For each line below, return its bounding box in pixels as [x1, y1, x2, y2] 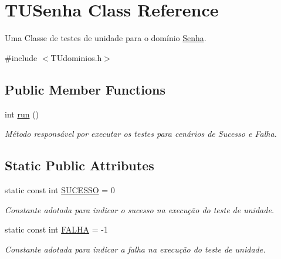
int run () [5, 107, 39, 120]
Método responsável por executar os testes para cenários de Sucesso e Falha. [5, 127, 277, 140]
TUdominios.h [50, 51, 102, 63]
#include [5, 51, 38, 63]
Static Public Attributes [5, 156, 154, 174]
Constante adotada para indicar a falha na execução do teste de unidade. [5, 243, 266, 255]
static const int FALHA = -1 [5, 223, 108, 236]
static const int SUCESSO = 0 [5, 183, 115, 196]
